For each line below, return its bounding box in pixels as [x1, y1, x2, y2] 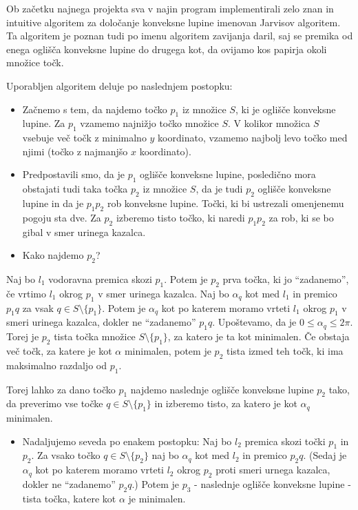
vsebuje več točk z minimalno [22, 130, 147, 145]
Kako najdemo [22, 248, 84, 262]
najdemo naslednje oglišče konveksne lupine [130, 382, 314, 396]
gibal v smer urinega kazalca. [22, 224, 146, 239]
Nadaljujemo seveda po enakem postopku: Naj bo [22, 433, 232, 448]
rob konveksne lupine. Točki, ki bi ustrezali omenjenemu [107, 195, 344, 210]
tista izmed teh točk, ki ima [226, 343, 344, 357]
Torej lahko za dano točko [6, 382, 116, 396]
